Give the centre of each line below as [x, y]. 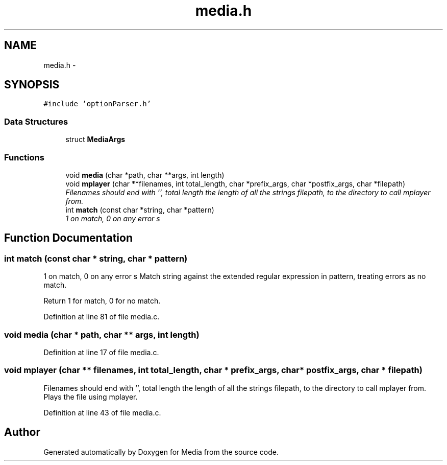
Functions [24, 157]
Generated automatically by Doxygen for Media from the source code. [161, 452]
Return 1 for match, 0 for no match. [102, 301]
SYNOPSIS [32, 85]
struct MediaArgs [95, 139]
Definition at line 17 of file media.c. [101, 352]
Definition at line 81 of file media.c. [102, 317]
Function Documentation [68, 238]
